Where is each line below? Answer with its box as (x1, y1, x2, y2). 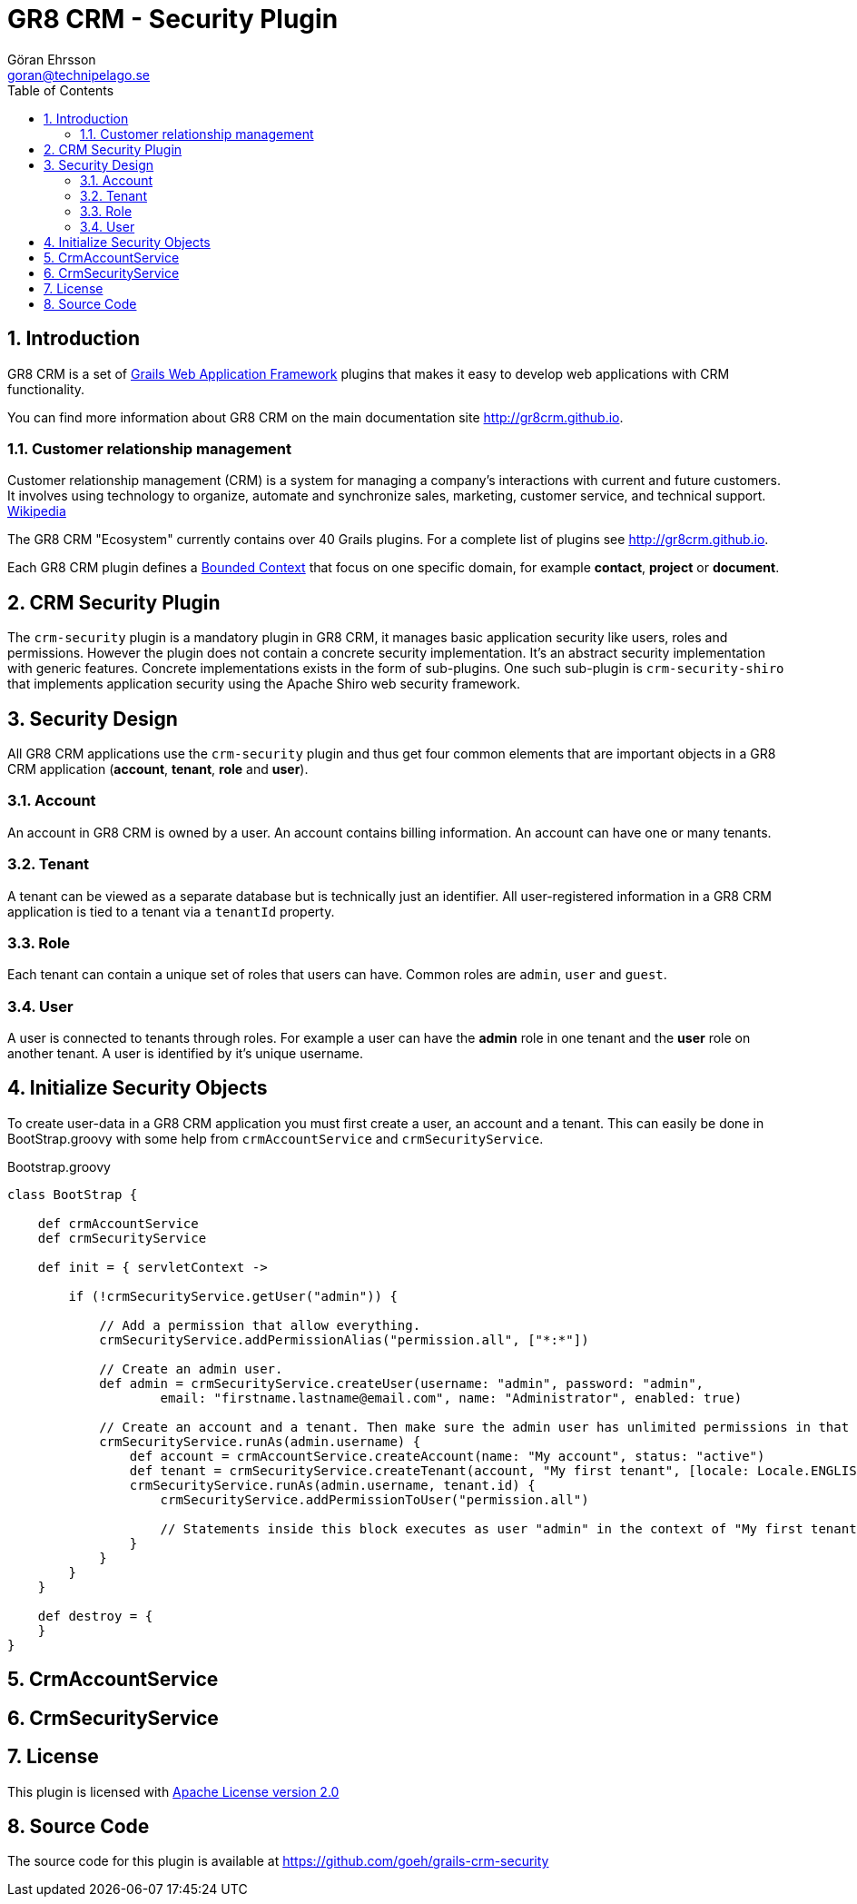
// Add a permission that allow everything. (99, 1317, 421, 1333)
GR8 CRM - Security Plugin (7, 4, 339, 35)
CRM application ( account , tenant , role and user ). (7, 761, 309, 778)
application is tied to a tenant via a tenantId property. (7, 903, 335, 919)
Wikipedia (7, 503, 66, 520)
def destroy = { (37, 1608, 153, 1623)
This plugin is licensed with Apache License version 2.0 (7, 1783, 340, 1800)
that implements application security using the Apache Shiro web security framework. (7, 676, 521, 692)
